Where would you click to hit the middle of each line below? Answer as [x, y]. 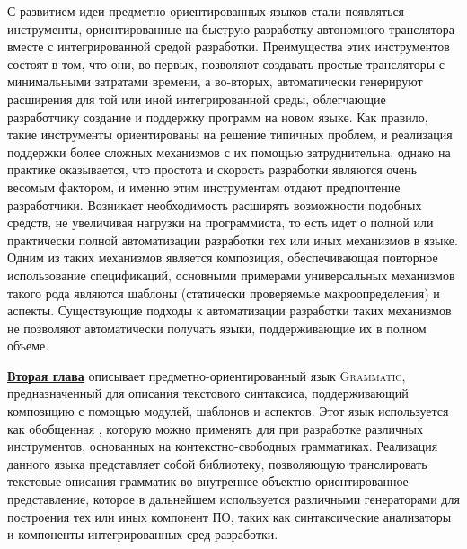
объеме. [28, 345]
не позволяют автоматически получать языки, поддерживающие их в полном [217, 328]
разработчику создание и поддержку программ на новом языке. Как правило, [218, 116]
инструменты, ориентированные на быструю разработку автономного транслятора [231, 28]
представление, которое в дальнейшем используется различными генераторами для [233, 499]
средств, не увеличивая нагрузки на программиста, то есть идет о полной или [220, 222]
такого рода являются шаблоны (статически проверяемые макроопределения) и [224, 292]
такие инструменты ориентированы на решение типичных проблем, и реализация [230, 134]
